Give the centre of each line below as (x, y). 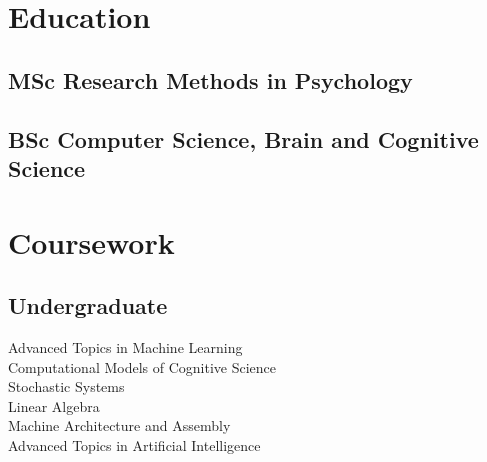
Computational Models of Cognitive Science (142, 366)
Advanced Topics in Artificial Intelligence (134, 444)
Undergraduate (88, 305)
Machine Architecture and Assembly (119, 425)
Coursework (91, 241)
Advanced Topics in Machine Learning (125, 346)
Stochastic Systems (66, 386)
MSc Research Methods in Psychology (210, 79)
